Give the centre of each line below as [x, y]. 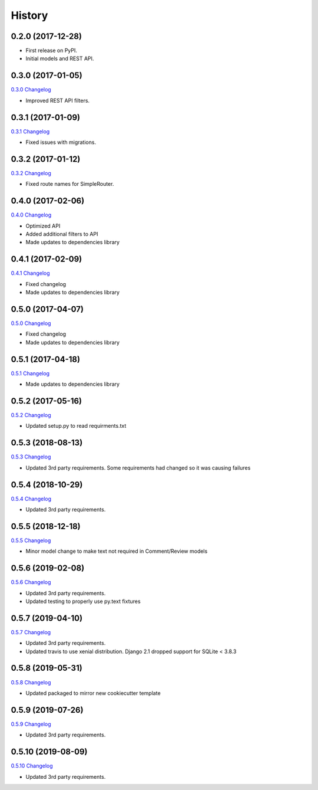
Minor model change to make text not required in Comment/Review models [117, 551]
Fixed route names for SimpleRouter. [70, 184]
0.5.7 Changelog [31, 632]
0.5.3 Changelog [31, 457]
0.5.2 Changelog [31, 415]
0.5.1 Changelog [30, 373]
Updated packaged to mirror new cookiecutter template [93, 693]
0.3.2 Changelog [31, 173]
